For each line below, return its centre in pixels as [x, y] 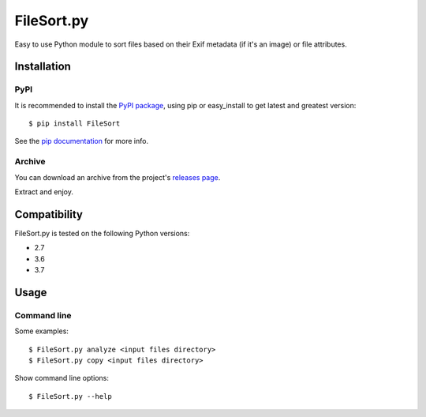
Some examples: [41, 331]
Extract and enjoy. [44, 192]
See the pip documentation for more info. [82, 141]
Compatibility [49, 214]
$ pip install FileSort [75, 124]
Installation [43, 67]
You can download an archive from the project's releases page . [118, 177]
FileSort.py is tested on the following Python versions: [102, 233]
